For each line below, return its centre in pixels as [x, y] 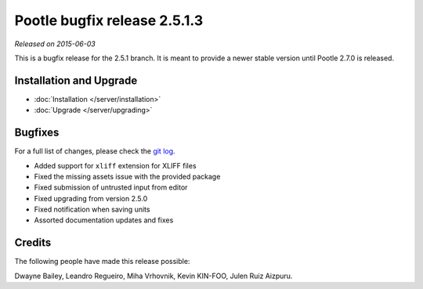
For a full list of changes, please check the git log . [95, 151]
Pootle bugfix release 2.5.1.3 [109, 20]
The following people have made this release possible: [102, 262]
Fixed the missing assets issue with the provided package [127, 176]
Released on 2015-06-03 [55, 44]
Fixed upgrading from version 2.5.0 [91, 198]
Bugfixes [37, 133]
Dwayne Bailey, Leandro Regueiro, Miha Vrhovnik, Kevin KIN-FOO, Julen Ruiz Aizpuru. [154, 276]
